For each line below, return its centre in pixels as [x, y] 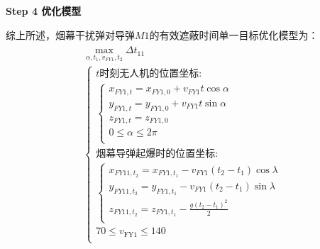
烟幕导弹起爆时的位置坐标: [157, 154]
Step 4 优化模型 [44, 11]
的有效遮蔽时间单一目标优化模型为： [234, 34]
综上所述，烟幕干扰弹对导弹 [70, 34]
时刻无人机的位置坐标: [151, 74]
